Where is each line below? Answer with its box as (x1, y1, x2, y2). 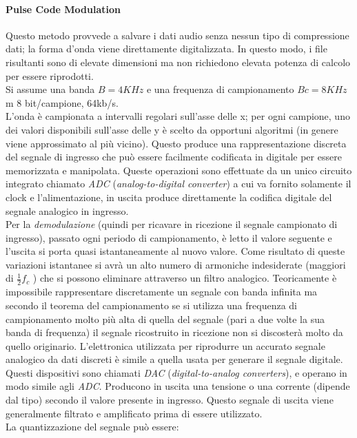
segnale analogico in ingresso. (6, 203, 129, 218)
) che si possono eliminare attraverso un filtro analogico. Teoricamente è (32, 271, 337, 285)
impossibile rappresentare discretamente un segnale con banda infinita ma (6, 284, 318, 299)
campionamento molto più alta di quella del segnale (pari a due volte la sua (6, 311, 325, 326)
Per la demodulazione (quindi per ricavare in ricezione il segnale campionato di (6, 217, 338, 231)
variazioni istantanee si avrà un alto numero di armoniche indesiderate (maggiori (6, 257, 346, 271)
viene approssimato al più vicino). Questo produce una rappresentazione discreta (6, 136, 347, 150)
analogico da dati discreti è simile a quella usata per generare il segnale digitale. (6, 352, 343, 366)
